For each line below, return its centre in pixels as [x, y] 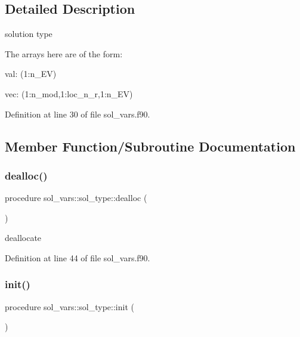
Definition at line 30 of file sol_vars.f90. [78, 114]
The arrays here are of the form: [64, 53]
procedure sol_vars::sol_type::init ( [69, 306]
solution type [29, 34]
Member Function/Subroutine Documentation [150, 146]
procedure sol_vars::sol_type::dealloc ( [76, 198]
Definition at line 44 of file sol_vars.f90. [78, 257]
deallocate [23, 238]
